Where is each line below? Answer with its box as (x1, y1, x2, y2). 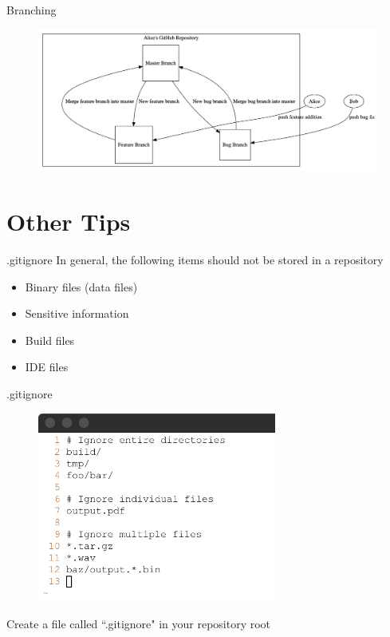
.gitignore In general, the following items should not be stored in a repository (6, 251, 384, 267)
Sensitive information (25, 305, 129, 322)
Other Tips (6, 205, 131, 237)
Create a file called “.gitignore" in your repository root (6, 615, 271, 631)
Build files (25, 331, 75, 348)
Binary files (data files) (25, 278, 138, 295)
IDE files (25, 358, 69, 375)
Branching (6, 2, 57, 18)
